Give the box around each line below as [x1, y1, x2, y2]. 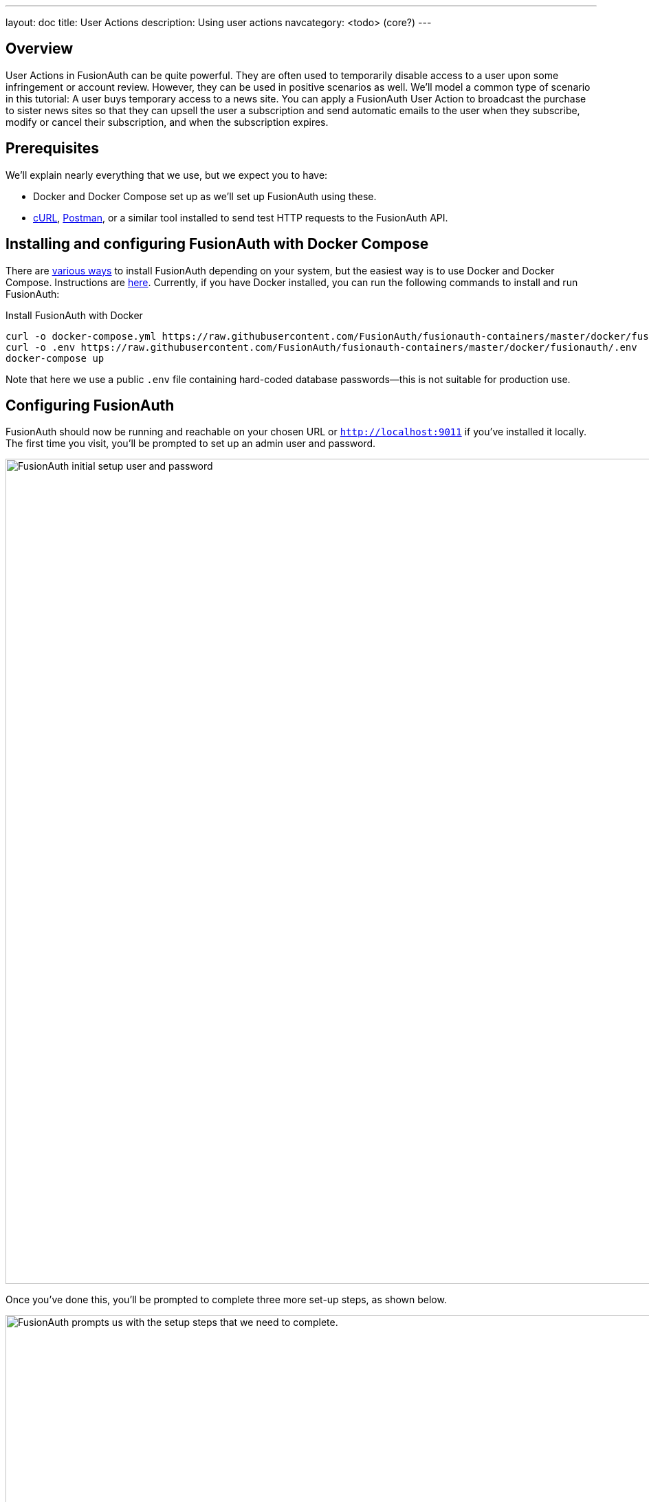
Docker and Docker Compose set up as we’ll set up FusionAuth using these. [33, 190, 377, 202]
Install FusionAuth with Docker [5, 309, 143, 321]
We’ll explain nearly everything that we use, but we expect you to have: [5, 168, 328, 181]
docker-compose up [5, 352, 104, 364]
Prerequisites [5, 140, 99, 157]
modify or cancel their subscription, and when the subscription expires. [5, 116, 329, 128]
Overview [5, 40, 74, 58]
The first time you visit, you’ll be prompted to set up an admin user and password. [5, 437, 376, 450]
